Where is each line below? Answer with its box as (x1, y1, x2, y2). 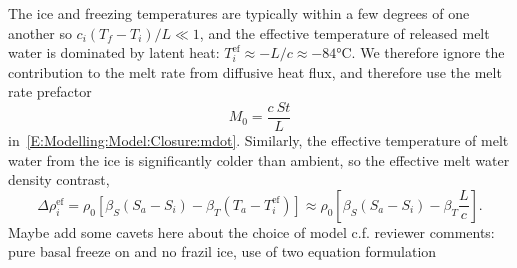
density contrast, (8, 169, 110, 190)
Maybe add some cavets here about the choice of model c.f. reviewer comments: (8, 221, 495, 242)
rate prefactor (8, 81, 92, 102)
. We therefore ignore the (351, 42, 505, 63)
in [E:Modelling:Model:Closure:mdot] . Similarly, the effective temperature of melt (8, 130, 509, 151)
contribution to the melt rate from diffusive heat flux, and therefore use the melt (8, 61, 502, 82)
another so (8, 22, 72, 43)
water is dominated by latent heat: (8, 42, 220, 63)
